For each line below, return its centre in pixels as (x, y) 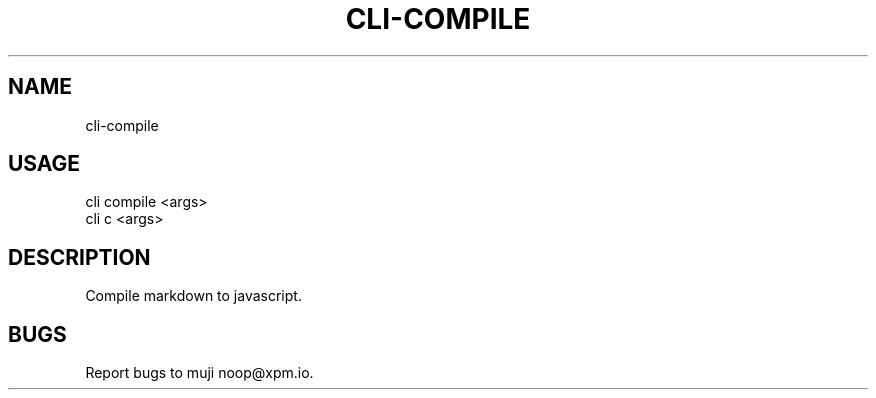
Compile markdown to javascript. (193, 296)
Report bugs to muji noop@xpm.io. (199, 373)
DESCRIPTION (79, 257)
